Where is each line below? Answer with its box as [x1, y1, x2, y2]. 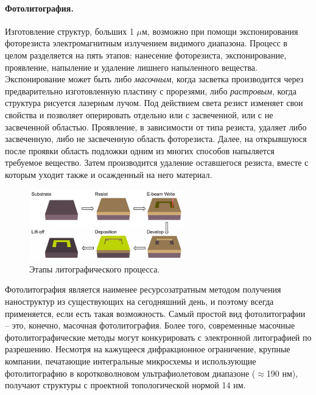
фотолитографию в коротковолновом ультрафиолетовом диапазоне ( [5, 366, 256, 379]
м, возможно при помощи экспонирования [142, 24, 298, 37]
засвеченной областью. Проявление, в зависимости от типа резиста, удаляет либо [5, 120, 307, 133]
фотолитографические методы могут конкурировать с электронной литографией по [5, 330, 312, 343]
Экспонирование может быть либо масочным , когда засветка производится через [5, 73, 304, 85]
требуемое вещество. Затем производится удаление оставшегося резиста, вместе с [5, 156, 309, 169]
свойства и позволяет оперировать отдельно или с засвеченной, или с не [5, 108, 273, 121]
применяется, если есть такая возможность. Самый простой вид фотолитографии [5, 307, 306, 319]
